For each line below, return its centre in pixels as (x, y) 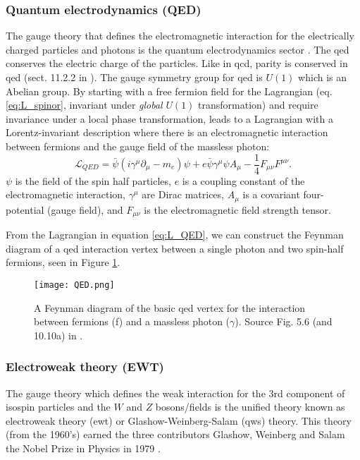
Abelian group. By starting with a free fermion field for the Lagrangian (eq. (169, 91)
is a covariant (271, 194)
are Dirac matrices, (183, 194)
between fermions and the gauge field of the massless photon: (138, 146)
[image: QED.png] (74, 285)
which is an (323, 77)
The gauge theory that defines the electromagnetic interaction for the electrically (180, 36)
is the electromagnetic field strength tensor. (237, 209)
